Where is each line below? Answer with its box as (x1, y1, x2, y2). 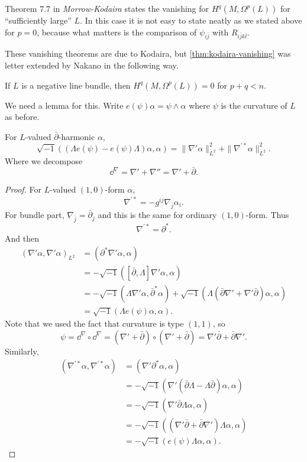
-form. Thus (245, 209, 289, 221)
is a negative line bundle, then (21, 79, 131, 91)
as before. (5, 110, 40, 123)
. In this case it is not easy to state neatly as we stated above (80, 14, 302, 26)
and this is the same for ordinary (98, 209, 217, 221)
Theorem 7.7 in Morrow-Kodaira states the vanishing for (5, 2, 209, 14)
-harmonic (58, 130, 95, 142)
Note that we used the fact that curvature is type (5, 317, 184, 330)
